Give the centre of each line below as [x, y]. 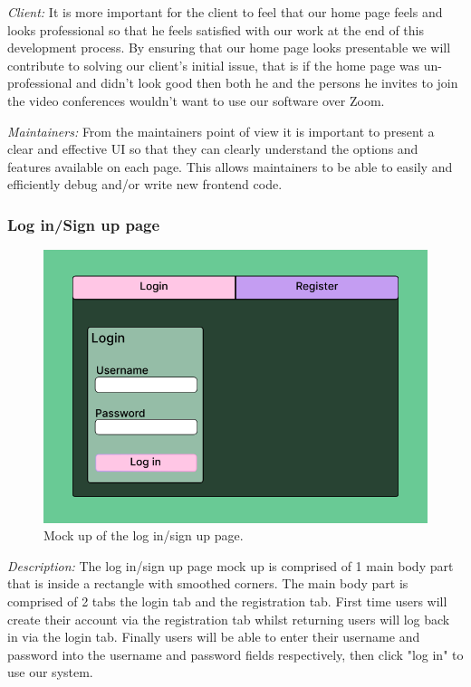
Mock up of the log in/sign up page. [144, 535]
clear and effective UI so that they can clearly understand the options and [213, 149]
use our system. [50, 672]
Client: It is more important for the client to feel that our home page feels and [225, 12]
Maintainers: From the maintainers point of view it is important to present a [221, 131]
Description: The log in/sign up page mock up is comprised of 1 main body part [231, 565]
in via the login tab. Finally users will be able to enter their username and [214, 637]
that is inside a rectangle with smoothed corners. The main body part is [208, 583]
